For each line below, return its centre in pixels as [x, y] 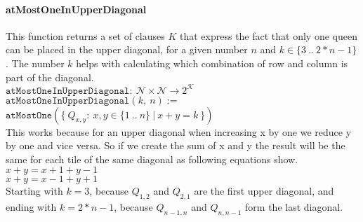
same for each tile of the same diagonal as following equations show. [152, 159]
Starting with [34, 191]
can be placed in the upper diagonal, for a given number [127, 49]
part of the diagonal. [50, 77]
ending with [31, 207]
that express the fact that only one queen [269, 35]
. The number [35, 63]
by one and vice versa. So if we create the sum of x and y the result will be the [176, 145]
